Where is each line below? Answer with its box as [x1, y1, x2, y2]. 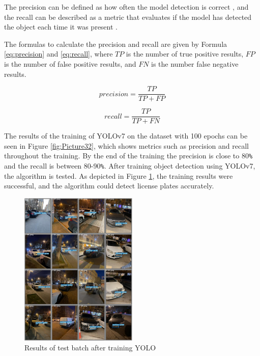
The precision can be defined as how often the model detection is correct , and [4, 2, 249, 12]
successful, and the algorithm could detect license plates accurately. [4, 180, 214, 191]
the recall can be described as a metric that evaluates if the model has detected [4, 11, 252, 22]
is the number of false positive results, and [4, 58, 136, 69]
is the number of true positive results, [126, 48, 244, 59]
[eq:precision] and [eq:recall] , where [4, 48, 113, 59]
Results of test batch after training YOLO [24, 342, 156, 353]
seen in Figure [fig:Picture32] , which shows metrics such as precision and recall [4, 140, 249, 151]
